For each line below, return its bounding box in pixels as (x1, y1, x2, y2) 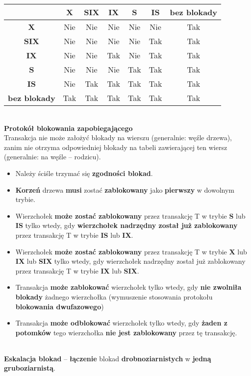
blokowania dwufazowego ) (15, 301, 104, 311)
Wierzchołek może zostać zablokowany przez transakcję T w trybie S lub (15, 210, 246, 221)
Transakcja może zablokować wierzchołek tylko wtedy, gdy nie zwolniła (15, 282, 242, 292)
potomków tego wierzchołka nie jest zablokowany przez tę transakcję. (15, 327, 237, 337)
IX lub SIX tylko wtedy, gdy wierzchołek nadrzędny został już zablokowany (15, 256, 246, 266)
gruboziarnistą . (4, 363, 55, 373)
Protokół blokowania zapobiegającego (4, 123, 133, 133)
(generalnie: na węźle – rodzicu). (4, 151, 101, 162)
